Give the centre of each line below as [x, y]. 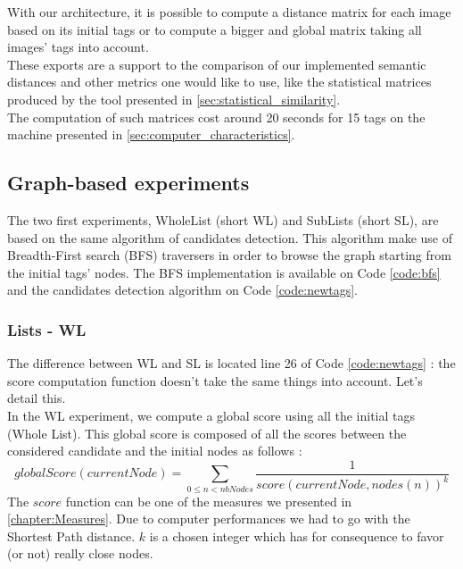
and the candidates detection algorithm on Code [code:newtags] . [182, 290]
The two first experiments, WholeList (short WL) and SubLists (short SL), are [223, 219]
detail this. [37, 398]
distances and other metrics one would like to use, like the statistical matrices [219, 82]
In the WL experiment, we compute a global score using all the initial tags [211, 415]
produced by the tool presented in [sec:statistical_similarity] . [174, 99]
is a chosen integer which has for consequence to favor [297, 536]
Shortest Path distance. [71, 536]
